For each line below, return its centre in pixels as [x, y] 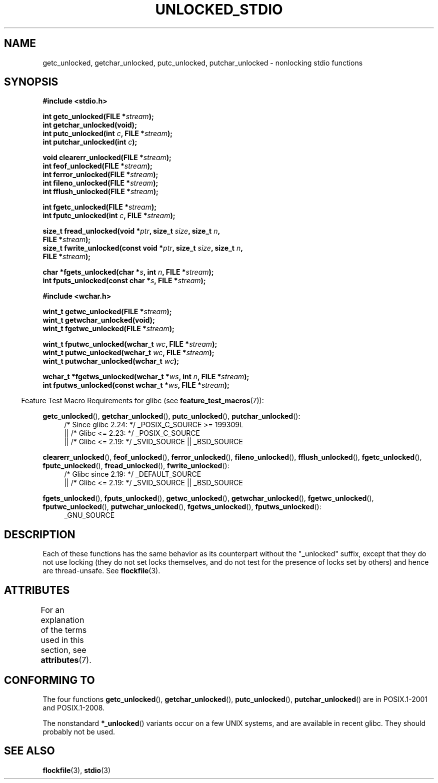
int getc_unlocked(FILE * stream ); [98, 117]
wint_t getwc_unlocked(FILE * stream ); [107, 312]
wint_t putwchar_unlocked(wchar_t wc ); [111, 361]
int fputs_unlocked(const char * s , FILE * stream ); [124, 281]
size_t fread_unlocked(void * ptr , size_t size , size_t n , [131, 231]
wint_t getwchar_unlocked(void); [99, 320]
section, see [63, 650]
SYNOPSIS [31, 82]
